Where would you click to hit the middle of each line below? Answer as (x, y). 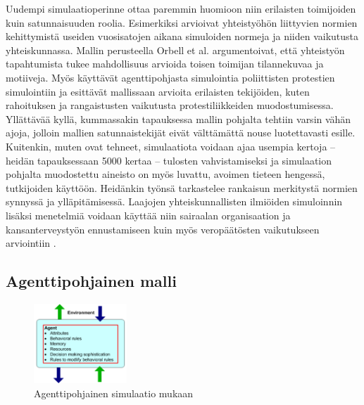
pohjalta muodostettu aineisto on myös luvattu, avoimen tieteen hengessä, (165, 174)
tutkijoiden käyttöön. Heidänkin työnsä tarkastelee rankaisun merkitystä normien (182, 187)
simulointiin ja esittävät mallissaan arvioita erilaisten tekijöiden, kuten (158, 91)
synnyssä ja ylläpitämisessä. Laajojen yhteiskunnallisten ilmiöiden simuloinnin (174, 201)
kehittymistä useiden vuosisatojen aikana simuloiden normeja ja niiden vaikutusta (182, 36)
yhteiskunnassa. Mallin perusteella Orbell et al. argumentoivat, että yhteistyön (175, 50)
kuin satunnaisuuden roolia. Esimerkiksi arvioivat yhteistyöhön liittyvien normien (182, 22)
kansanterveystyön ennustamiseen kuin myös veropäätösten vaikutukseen (163, 229)
